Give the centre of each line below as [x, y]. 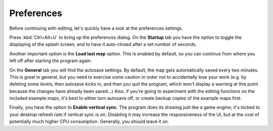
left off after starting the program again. [51, 61]
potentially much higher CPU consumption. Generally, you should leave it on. [89, 121]
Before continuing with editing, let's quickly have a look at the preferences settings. [96, 28]
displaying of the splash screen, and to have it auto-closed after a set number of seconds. [103, 44]
